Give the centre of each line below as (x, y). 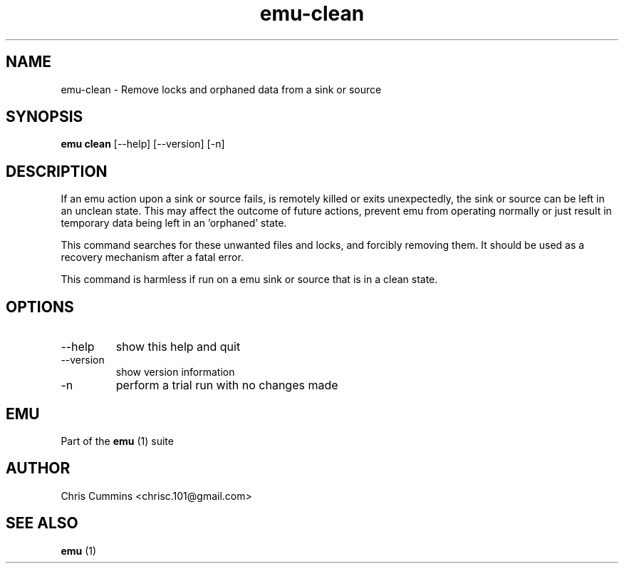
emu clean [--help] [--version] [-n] (143, 144)
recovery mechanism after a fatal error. (152, 257)
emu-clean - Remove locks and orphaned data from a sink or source (221, 89)
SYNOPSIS (45, 117)
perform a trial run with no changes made (227, 385)
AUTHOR (38, 468)
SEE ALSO (42, 523)
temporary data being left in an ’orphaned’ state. (174, 223)
